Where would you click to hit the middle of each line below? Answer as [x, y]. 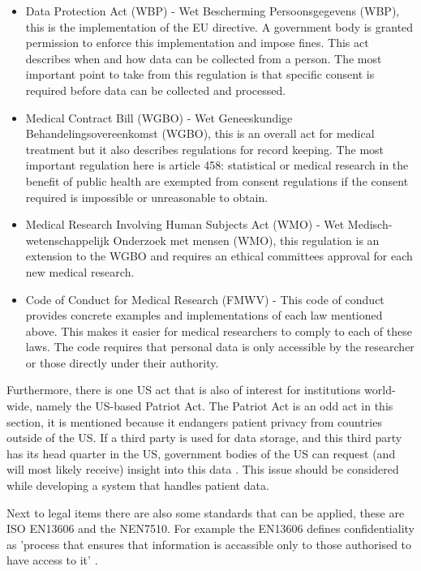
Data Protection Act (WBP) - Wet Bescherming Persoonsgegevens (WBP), [213, 11]
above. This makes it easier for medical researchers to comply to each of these [219, 331]
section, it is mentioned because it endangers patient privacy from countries [194, 421]
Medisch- [370, 224]
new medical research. [80, 271]
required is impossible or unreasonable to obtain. [147, 197]
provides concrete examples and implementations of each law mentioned [204, 315]
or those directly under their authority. [122, 362]
